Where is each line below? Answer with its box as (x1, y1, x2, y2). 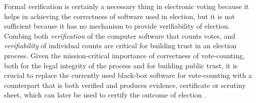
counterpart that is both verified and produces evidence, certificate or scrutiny (4, 79, 246, 90)
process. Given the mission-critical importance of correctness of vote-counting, (4, 50, 245, 60)
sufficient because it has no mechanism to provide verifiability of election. (4, 21, 230, 31)
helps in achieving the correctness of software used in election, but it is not (4, 11, 235, 21)
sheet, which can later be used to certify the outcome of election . (4, 89, 207, 100)
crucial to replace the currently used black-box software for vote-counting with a (4, 70, 252, 80)
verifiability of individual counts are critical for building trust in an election (4, 40, 237, 51)
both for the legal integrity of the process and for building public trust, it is (4, 60, 238, 70)
